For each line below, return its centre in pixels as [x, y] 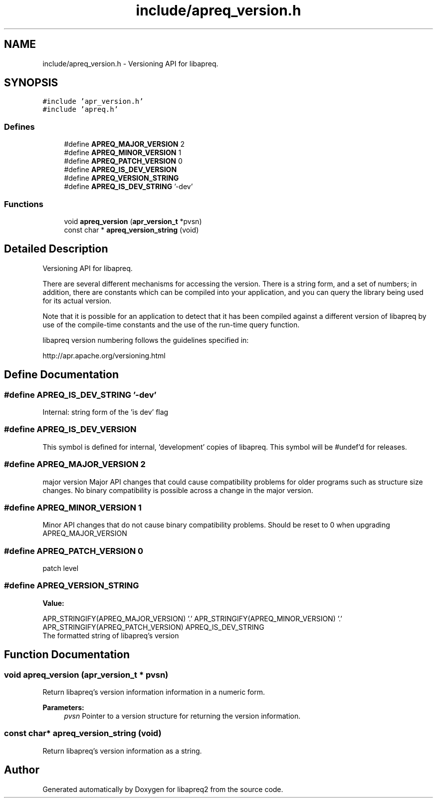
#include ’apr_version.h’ [93, 102]
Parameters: [63, 707]
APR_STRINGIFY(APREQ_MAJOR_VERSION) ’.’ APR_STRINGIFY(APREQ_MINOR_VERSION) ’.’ [192, 618]
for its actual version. [77, 300]
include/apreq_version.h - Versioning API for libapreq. [130, 63]
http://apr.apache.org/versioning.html [104, 355]
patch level [61, 568]
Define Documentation [61, 375]
